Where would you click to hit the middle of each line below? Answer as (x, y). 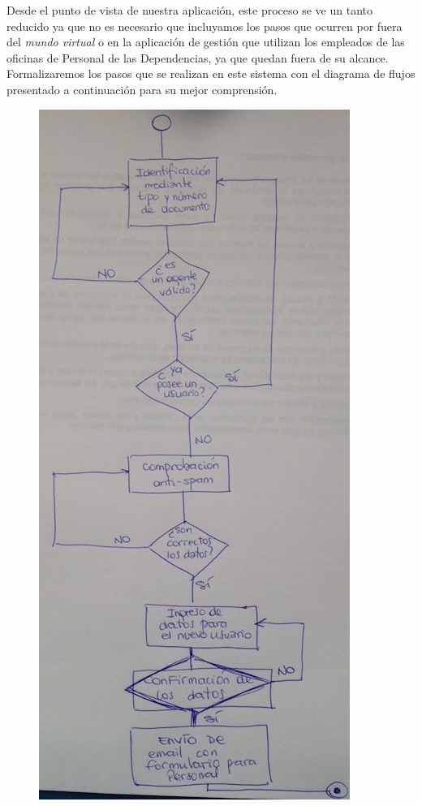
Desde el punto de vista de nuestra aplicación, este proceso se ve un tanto (190, 10)
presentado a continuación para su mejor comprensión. (142, 89)
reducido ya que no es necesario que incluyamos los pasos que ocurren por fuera (205, 26)
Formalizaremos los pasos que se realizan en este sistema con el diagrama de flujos (211, 73)
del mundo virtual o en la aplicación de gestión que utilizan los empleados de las (206, 42)
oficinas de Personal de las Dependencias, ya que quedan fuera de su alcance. (198, 57)
